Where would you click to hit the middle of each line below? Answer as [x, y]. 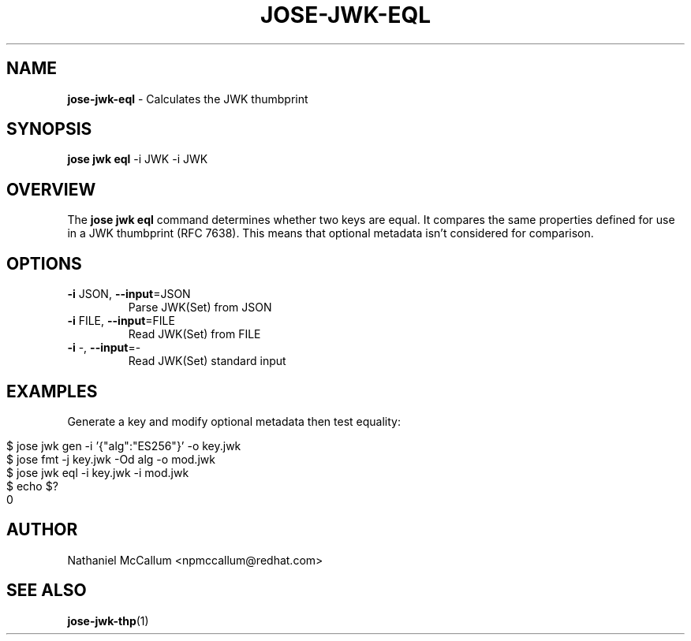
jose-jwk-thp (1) [108, 621]
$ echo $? [32, 486]
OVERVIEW [51, 189]
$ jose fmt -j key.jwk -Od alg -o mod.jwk [111, 459]
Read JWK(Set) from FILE [194, 334]
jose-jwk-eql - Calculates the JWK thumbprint [188, 99]
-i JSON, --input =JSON [129, 294]
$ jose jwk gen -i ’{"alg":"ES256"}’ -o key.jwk [124, 445]
